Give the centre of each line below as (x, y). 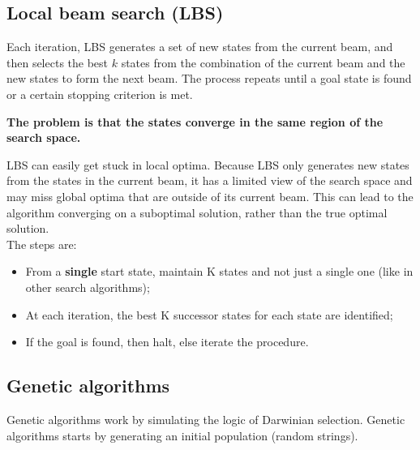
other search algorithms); (88, 287)
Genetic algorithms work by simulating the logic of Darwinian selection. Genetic (206, 419)
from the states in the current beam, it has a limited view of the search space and (210, 180)
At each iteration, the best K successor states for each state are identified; (209, 314)
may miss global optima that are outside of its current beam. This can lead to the (210, 196)
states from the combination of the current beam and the (263, 62)
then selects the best (58, 62)
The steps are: (42, 244)
